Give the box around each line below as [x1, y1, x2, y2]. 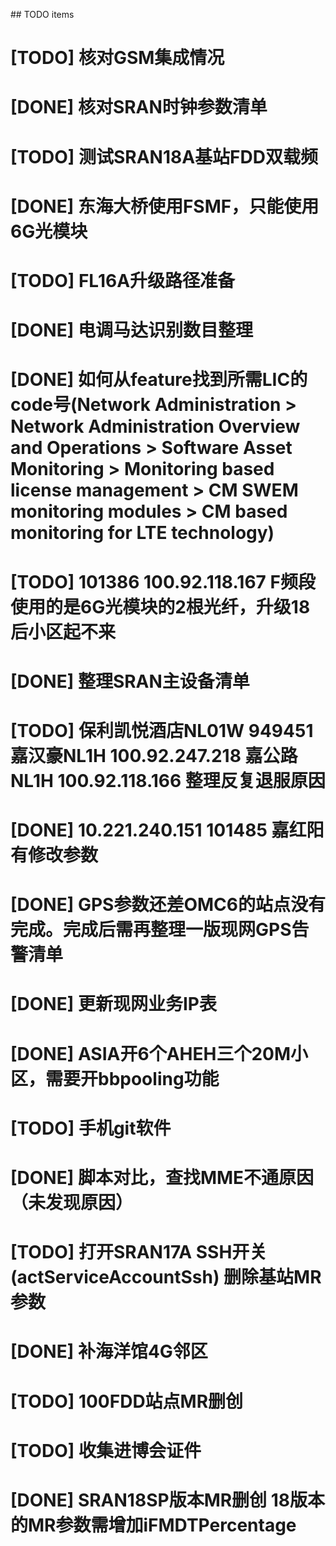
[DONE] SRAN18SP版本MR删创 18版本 [10, 1489, 326, 1511]
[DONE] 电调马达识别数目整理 [10, 319, 253, 342]
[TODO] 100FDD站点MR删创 [10, 1390, 244, 1413]
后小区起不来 [10, 620, 117, 643]
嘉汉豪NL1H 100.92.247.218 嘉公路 [10, 744, 298, 767]
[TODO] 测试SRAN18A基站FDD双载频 [10, 145, 318, 168]
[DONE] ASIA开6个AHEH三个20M [10, 1042, 292, 1065]
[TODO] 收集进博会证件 [10, 1439, 202, 1462]
